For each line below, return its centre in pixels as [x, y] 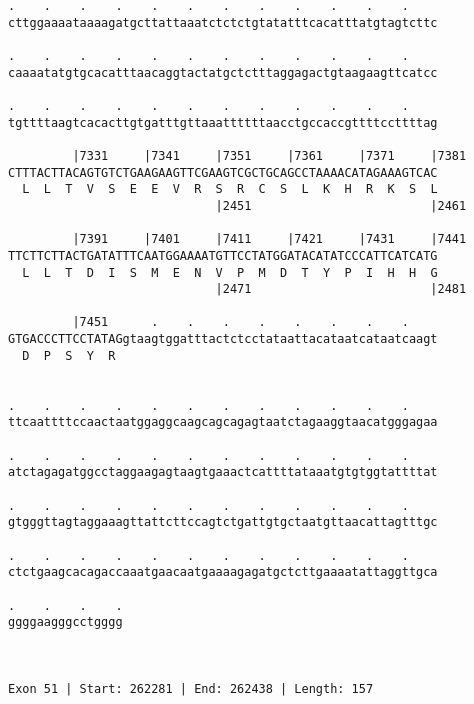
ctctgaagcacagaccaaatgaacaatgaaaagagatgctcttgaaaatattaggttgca [223, 572]
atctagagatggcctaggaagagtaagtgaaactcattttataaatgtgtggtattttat [223, 472]
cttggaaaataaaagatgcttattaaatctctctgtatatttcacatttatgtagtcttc [223, 22]
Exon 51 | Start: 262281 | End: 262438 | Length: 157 [191, 688]
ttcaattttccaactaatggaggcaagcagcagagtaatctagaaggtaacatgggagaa [223, 422]
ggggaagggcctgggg [65, 622]
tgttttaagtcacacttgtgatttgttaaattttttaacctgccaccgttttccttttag [223, 122]
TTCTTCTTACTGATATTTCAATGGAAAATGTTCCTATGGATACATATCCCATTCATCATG [223, 255]
